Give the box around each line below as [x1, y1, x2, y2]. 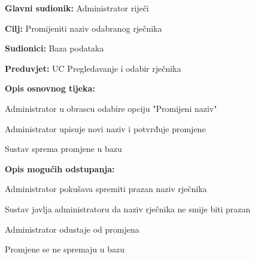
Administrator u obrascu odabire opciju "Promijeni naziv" [5, 102, 217, 114]
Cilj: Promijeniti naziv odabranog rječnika [5, 22, 162, 34]
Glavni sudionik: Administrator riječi [5, 2, 149, 14]
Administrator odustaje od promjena [5, 223, 139, 235]
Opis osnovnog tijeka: [5, 82, 95, 95]
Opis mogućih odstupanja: [5, 162, 115, 175]
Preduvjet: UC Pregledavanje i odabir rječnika [5, 62, 181, 74]
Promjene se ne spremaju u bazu [5, 243, 125, 255]
